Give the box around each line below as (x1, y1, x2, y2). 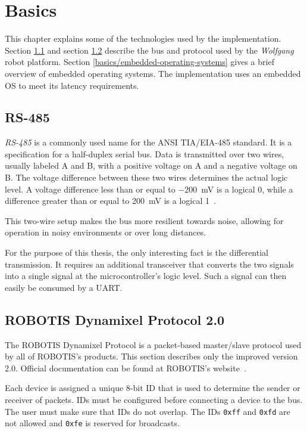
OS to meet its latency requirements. (5, 79, 139, 91)
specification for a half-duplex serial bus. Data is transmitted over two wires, (5, 147, 284, 160)
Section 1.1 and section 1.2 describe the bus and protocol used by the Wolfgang (5, 44, 294, 56)
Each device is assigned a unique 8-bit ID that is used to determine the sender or (5, 382, 300, 394)
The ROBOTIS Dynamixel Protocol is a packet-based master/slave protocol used (5, 338, 302, 351)
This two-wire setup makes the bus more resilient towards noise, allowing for (5, 214, 284, 227)
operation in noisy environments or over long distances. (5, 226, 206, 238)
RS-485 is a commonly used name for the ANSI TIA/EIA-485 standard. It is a (5, 136, 292, 148)
